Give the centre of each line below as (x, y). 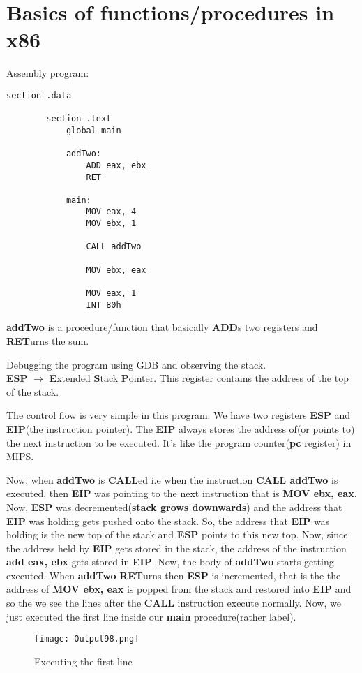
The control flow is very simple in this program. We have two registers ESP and (179, 415)
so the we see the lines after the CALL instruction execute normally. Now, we (174, 603)
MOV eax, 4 (111, 212)
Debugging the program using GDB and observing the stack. (136, 364)
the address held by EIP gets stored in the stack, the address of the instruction (176, 548)
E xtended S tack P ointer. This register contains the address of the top (199, 378)
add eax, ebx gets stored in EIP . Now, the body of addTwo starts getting (170, 562)
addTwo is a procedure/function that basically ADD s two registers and (162, 327)
